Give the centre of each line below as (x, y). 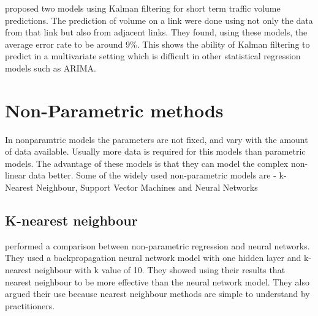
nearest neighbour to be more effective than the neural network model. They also (157, 281)
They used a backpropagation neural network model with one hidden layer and (153, 258)
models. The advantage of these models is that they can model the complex (147, 163)
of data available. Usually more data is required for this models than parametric (155, 151)
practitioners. (30, 305)
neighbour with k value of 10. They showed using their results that (160, 270)
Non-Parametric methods (114, 110)
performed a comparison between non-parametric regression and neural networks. (157, 245)
